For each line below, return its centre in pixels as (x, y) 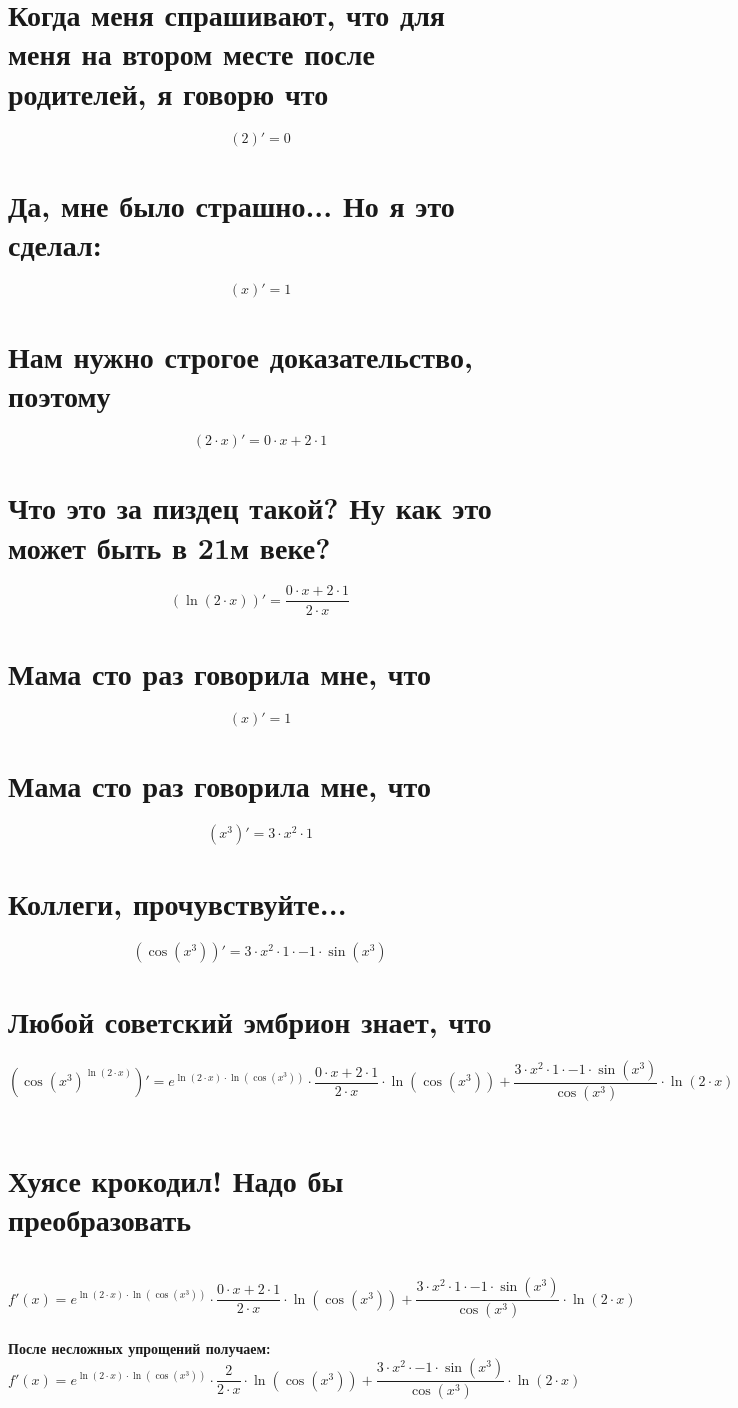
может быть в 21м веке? (169, 546)
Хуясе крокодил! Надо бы (176, 1179)
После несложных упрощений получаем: (139, 1347)
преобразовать (100, 1218)
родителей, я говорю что (168, 92)
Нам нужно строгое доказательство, (240, 356)
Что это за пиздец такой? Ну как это (250, 507)
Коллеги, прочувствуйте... (177, 902)
